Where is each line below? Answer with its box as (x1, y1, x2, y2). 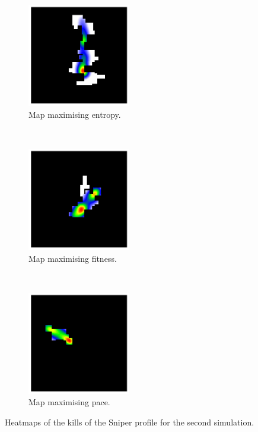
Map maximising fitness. (28, 252, 117, 264)
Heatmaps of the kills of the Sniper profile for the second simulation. (5, 415, 254, 428)
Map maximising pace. (28, 396, 110, 408)
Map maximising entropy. (28, 108, 121, 120)
